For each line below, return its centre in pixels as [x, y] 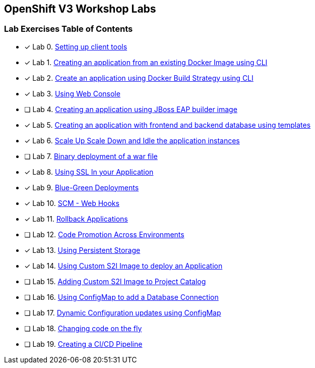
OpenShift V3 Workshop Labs [80, 9]
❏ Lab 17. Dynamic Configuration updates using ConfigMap [123, 312]
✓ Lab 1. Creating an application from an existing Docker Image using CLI [146, 62]
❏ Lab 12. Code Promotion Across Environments [104, 234]
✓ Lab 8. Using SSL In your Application [89, 172]
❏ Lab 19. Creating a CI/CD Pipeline [83, 344]
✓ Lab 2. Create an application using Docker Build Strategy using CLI [139, 78]
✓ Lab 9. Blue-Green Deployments [82, 187]
